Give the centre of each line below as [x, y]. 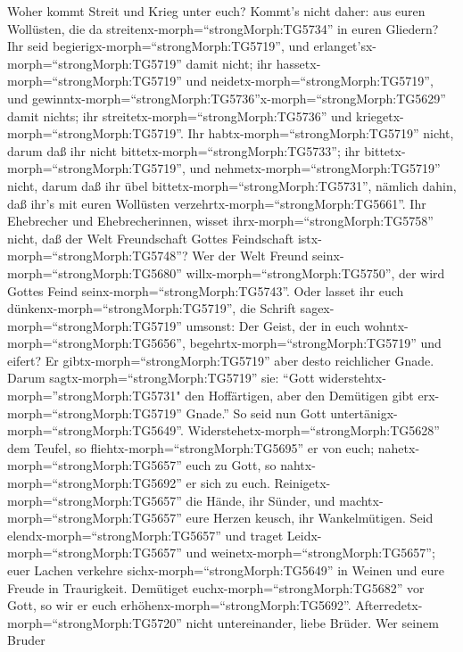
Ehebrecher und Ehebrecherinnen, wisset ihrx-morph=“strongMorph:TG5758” [220, 221]
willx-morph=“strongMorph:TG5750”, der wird [315, 272]
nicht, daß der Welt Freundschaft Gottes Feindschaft [151, 238]
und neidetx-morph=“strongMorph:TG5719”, [310, 81]
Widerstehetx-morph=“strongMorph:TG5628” [314, 430]
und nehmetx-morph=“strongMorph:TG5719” [315, 168]
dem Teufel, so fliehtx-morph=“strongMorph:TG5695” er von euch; [191, 447]
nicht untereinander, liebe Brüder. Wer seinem [312, 622]
